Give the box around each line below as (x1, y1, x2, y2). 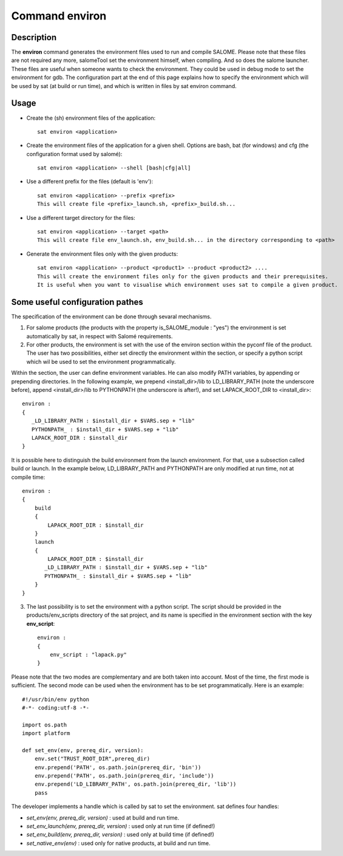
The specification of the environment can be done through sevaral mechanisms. (11, 313, 212, 320)
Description (11, 32, 57, 43)
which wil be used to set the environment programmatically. (26, 358, 176, 365)
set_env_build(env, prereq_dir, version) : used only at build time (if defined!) (26, 831, 215, 838)
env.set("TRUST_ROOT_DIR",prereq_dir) (34, 755, 151, 762)
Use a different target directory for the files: (26, 214, 136, 221)
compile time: (11, 473, 46, 481)
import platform (22, 730, 70, 737)
